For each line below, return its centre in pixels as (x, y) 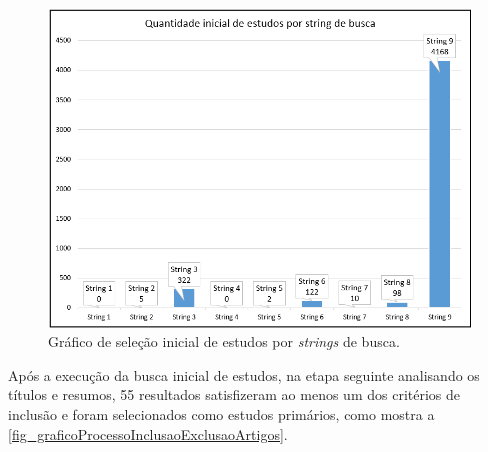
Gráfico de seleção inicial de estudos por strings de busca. (224, 341)
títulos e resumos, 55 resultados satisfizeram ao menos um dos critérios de (234, 394)
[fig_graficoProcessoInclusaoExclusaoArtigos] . (148, 433)
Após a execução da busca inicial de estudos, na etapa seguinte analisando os (244, 374)
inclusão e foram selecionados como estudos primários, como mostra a (221, 413)
